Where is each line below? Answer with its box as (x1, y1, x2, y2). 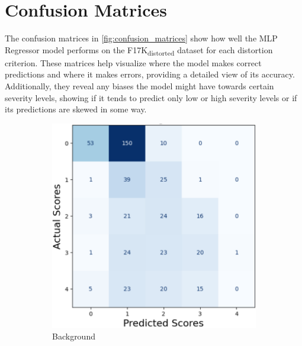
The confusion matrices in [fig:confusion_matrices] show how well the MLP (5, 32, 278, 44)
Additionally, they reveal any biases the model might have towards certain (5, 80, 274, 92)
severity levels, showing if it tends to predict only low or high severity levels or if (5, 91, 297, 104)
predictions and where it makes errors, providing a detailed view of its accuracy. (5, 68, 295, 80)
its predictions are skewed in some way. (5, 103, 147, 115)
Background (52, 330, 95, 342)
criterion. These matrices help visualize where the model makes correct (5, 56, 262, 69)
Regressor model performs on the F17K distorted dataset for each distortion (5, 43, 273, 57)
